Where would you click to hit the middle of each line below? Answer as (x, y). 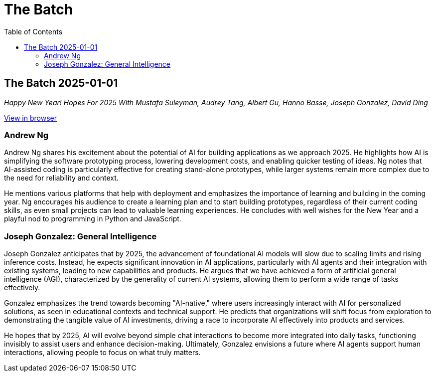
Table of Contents (33, 31)
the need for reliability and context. (61, 178)
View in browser (30, 118)
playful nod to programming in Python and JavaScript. (93, 219)
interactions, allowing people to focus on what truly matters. (102, 353)
